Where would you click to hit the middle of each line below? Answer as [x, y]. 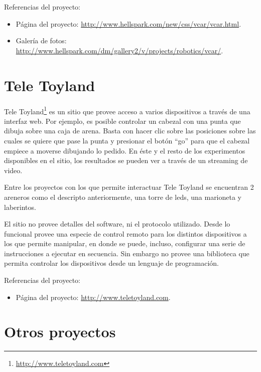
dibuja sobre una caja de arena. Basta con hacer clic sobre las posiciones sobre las [130, 131]
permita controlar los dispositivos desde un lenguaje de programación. [111, 263]
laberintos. [20, 207]
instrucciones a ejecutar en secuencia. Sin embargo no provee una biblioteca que [127, 253]
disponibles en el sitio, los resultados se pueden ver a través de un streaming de [126, 160]
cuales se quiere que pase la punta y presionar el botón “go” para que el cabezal [127, 140]
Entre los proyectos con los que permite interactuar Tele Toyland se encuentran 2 [129, 187]
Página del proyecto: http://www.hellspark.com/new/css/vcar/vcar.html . [128, 23]
